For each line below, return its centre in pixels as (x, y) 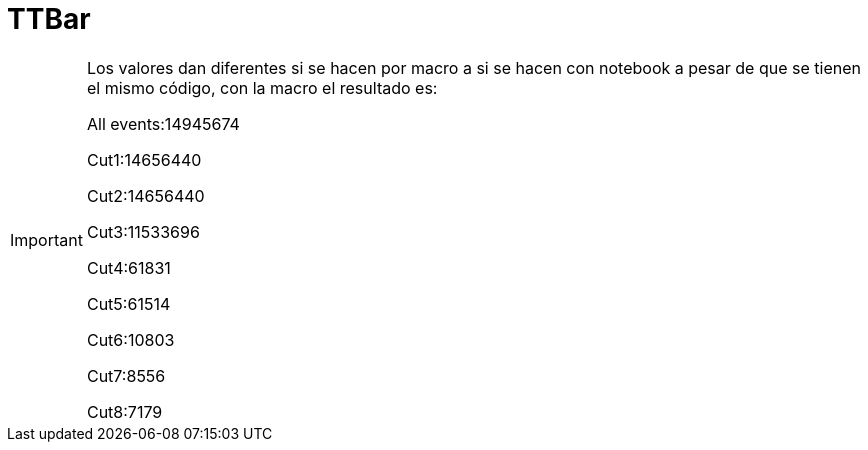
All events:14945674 (163, 123)
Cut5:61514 (128, 303)
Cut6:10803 (130, 339)
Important (46, 239)
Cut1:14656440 (144, 159)
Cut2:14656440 (145, 195)
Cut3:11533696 (143, 231)
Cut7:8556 (126, 375)
